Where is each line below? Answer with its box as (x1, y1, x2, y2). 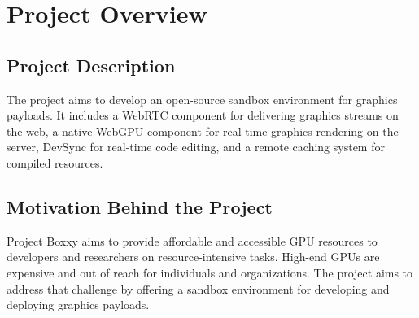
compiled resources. (7, 154, 103, 171)
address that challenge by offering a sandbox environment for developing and (7, 280, 390, 297)
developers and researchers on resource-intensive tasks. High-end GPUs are (7, 248, 380, 265)
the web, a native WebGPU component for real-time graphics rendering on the (7, 122, 399, 139)
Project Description (7, 52, 176, 77)
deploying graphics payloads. (7, 296, 150, 313)
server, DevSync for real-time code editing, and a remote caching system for (7, 138, 385, 155)
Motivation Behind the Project (7, 194, 273, 219)
